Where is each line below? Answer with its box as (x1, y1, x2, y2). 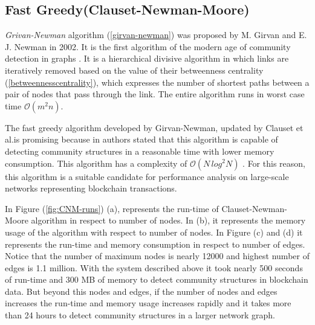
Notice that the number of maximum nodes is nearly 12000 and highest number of (5, 249, 310, 262)
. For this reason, (242, 156, 305, 169)
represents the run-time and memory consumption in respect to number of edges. (5, 237, 305, 250)
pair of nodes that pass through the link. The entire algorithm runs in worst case (5, 88, 305, 100)
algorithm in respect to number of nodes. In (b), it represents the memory (31, 214, 306, 227)
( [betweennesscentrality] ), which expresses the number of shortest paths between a (5, 76, 310, 88)
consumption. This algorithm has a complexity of (5, 156, 187, 169)
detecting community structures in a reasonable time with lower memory (5, 144, 274, 157)
